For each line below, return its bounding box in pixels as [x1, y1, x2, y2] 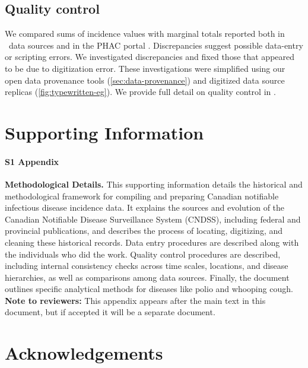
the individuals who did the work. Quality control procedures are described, [5, 248, 281, 260]
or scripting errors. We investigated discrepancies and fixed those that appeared [5, 50, 295, 63]
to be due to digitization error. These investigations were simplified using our [5, 62, 285, 74]
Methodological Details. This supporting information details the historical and [5, 177, 303, 190]
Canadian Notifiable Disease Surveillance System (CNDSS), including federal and [5, 212, 301, 225]
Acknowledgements [5, 341, 163, 365]
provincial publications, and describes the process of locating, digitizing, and [5, 224, 283, 237]
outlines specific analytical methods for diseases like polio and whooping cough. [5, 283, 293, 295]
